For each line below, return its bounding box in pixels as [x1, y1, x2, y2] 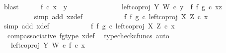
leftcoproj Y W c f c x [10, 40, 85, 50]
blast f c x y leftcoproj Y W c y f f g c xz [3, 1, 222, 11]
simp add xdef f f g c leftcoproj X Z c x [3, 21, 175, 31]
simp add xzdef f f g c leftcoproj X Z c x [34, 11, 208, 21]
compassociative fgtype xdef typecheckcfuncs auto [7, 30, 169, 40]
